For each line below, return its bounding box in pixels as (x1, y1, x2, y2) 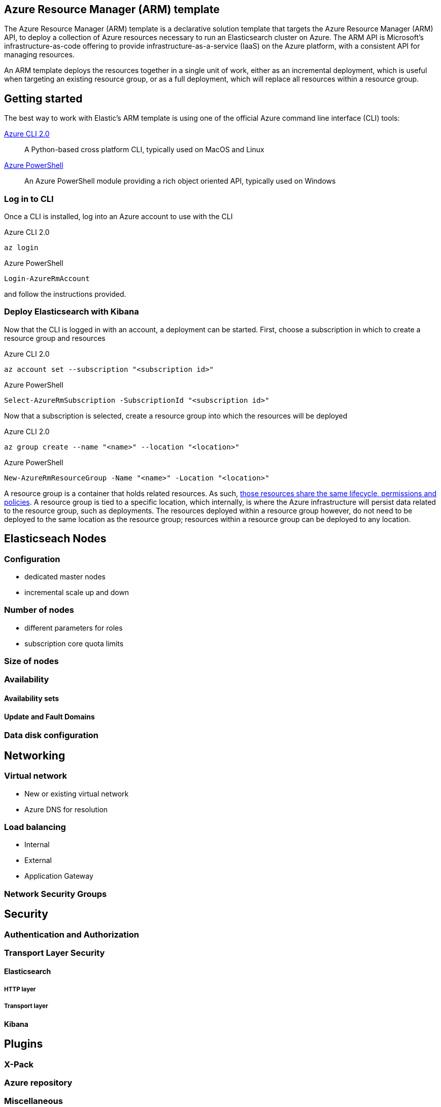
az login (4, 244, 39, 252)
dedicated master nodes (24, 572, 106, 581)
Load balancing (4, 821, 66, 832)
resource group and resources (4, 333, 106, 342)
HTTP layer (4, 985, 36, 993)
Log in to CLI (4, 193, 54, 204)
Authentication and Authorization (4, 929, 139, 940)
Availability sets (4, 694, 59, 703)
